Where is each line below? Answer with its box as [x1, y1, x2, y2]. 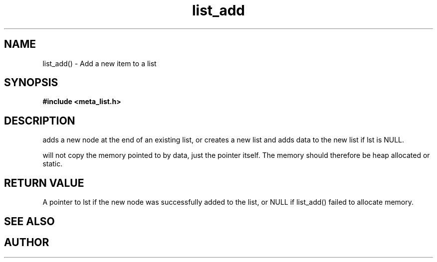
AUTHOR [4, 236, 49, 249]
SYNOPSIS [4, 76, 58, 89]
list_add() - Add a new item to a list [42, 59, 157, 68]
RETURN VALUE [4, 176, 84, 189]
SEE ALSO [4, 215, 55, 228]
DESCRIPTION [4, 114, 75, 127]
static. [42, 159, 63, 168]
